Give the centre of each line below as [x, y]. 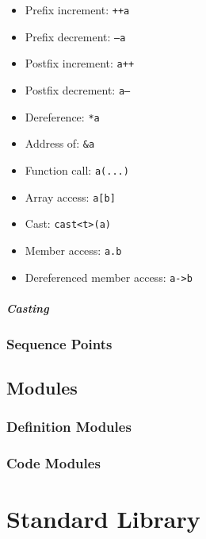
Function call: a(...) [77, 169]
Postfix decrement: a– [78, 89]
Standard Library [103, 519]
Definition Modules [69, 427]
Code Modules [53, 463]
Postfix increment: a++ [80, 63]
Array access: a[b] [70, 196]
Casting [28, 308]
